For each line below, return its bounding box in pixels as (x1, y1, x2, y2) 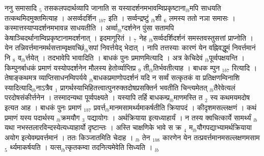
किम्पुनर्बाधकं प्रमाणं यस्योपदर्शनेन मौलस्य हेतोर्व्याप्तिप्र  (5, 62, 139, 73)
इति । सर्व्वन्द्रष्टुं (108, 12, 149, 23)
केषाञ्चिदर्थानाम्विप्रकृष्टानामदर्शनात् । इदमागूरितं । (5, 32, 131, 43)
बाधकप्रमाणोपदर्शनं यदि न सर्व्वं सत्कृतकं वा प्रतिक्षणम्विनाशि (93, 72, 240, 83)
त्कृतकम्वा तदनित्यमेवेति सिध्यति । (65, 142, 153, 152)
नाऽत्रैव (36, 82, 53, 92)
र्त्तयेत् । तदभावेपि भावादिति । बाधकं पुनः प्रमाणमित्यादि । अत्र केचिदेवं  (25, 52, 205, 63)
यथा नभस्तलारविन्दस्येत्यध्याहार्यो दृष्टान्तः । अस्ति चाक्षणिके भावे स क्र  (5, 122, 184, 133)
